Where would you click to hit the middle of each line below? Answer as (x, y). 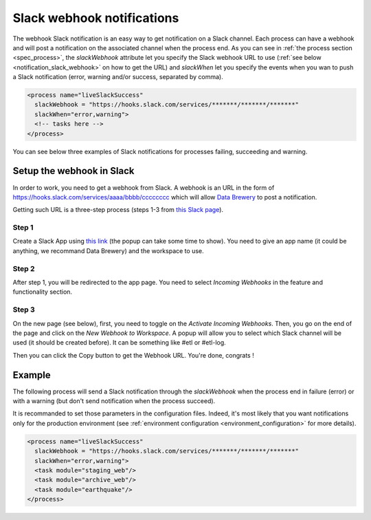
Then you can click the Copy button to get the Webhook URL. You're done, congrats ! (133, 355)
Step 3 (24, 310)
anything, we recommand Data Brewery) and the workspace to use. (108, 250)
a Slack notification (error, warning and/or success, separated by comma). (118, 77)
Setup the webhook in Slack (74, 171)
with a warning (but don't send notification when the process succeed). (114, 401)
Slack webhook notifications (96, 18)
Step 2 (24, 268)
